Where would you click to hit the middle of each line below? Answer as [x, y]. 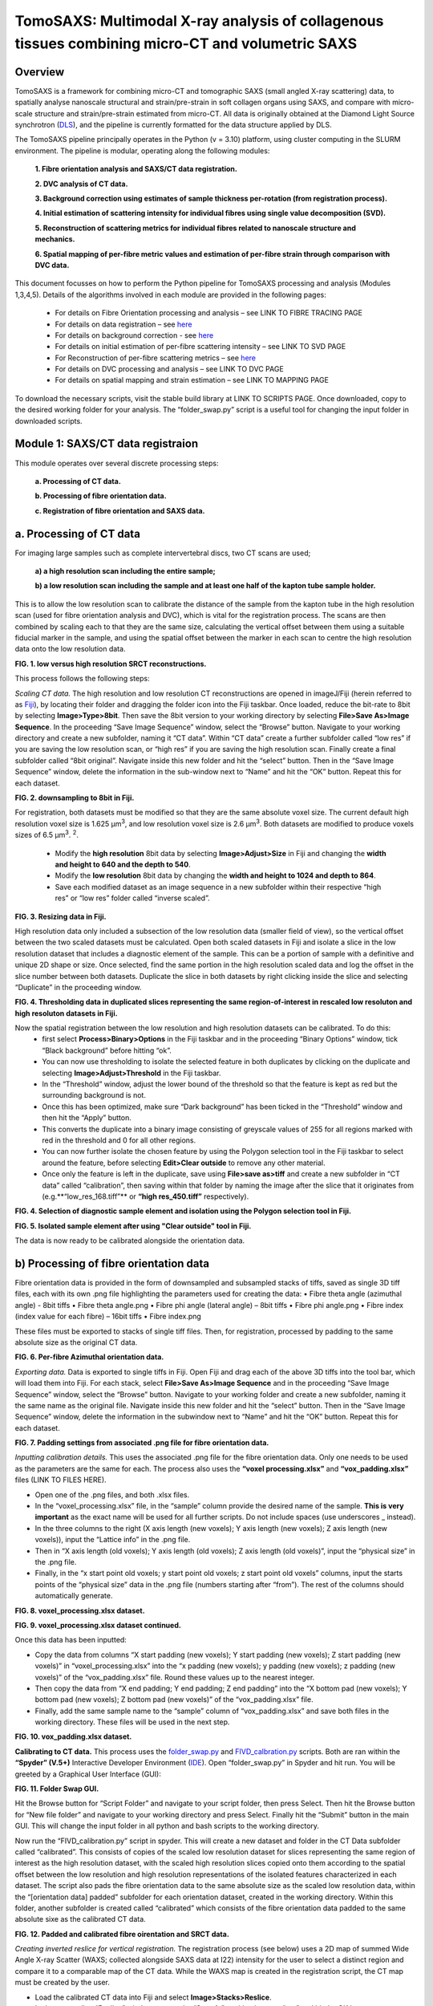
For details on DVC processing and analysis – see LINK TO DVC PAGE [169, 369]
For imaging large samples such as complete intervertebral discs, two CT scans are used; [163, 553]
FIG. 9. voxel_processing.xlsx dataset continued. [98, 1625]
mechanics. [55, 239]
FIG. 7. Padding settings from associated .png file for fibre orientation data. [142, 1443]
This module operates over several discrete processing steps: [117, 463]
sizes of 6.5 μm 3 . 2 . [47, 834]
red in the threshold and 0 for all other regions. [119, 1140]
